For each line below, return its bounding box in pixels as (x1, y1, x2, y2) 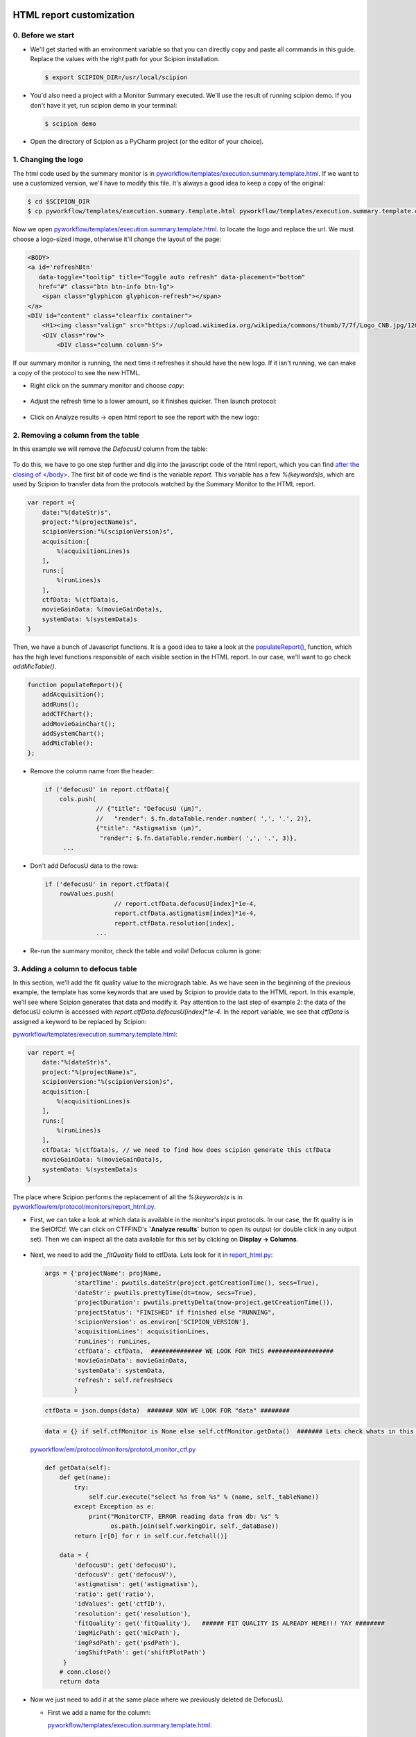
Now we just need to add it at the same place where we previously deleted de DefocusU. (30, 1695, 284, 1704)
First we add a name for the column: (47, 1708, 151, 1716)
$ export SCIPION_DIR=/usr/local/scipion (44, 74, 188, 81)
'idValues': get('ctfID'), (73, 1600, 166, 1608)
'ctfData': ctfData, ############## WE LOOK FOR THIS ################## (73, 1347, 334, 1355)
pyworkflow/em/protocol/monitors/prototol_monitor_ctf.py (30, 1445, 196, 1454)
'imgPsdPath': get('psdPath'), (73, 1638, 180, 1647)
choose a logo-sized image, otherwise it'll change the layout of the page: (12, 235, 222, 243)
